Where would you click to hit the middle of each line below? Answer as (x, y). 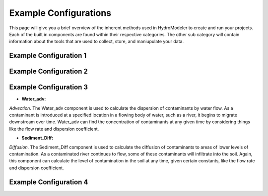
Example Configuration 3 (49, 87)
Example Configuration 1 (48, 56)
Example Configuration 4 (49, 182)
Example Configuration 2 (48, 72)
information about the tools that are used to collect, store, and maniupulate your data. (96, 42)
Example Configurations (60, 13)
